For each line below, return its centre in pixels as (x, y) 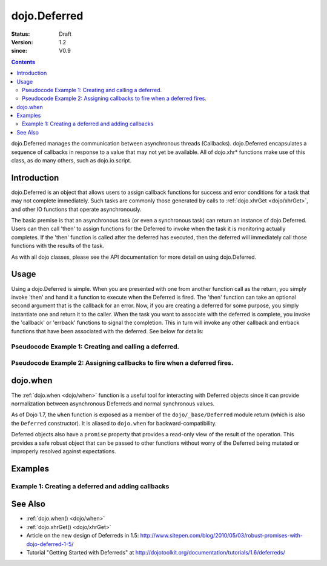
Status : (21, 34)
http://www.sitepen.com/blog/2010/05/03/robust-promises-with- (221, 536)
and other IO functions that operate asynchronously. (76, 209)
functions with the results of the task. (58, 246)
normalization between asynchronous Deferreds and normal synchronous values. (113, 404)
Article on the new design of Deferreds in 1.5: (83, 536)
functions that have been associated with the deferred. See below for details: (107, 331)
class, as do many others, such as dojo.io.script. (71, 161)
